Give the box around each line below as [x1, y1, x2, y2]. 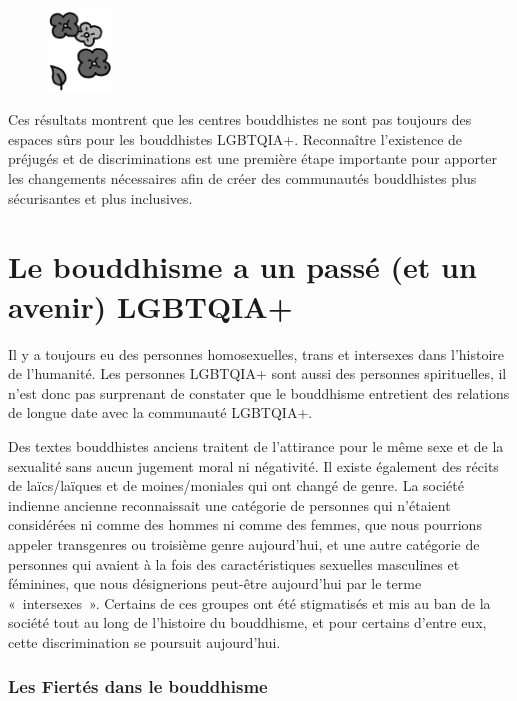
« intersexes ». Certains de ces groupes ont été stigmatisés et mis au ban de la [8, 592, 491, 613]
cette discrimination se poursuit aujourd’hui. [8, 631, 281, 652]
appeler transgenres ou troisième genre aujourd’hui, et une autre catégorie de [8, 533, 480, 554]
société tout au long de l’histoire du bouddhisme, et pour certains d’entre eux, [8, 612, 487, 633]
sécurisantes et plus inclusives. [8, 187, 193, 208]
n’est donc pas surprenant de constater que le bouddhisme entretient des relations [8, 382, 510, 403]
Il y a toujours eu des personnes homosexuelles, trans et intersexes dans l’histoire [8, 343, 505, 364]
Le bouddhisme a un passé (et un [8, 246, 477, 287]
